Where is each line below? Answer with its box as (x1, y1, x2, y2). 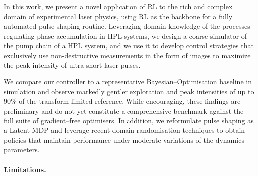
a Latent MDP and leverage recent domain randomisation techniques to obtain (4, 125, 245, 135)
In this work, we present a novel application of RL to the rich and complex (4, 1, 233, 11)
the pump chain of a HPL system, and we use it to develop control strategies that (4, 40, 254, 51)
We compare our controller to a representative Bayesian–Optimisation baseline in (4, 76, 252, 87)
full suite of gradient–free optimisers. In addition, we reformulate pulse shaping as (4, 115, 254, 125)
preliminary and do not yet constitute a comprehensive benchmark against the (4, 105, 244, 116)
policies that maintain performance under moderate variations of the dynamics (4, 134, 244, 145)
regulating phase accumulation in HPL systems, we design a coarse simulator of (4, 30, 247, 41)
